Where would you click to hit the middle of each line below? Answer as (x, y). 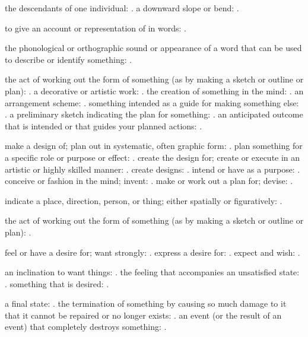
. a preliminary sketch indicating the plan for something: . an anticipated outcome (154, 114)
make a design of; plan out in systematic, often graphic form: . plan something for (154, 146)
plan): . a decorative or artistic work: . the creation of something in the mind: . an (154, 90)
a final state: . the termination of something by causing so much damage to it (146, 303)
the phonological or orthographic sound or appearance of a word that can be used (153, 48)
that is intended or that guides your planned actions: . (104, 125)
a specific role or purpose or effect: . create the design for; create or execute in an (153, 157)
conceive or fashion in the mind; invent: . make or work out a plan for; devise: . (149, 181)
